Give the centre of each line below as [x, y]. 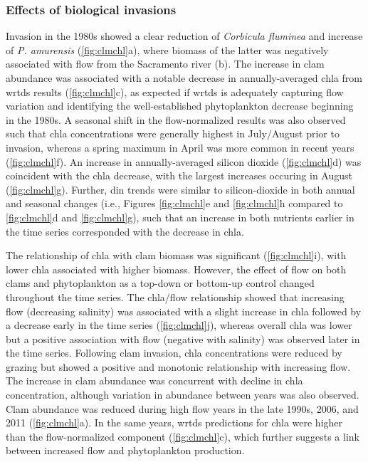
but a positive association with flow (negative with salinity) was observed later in [183, 338]
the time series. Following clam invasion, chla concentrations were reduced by [174, 353]
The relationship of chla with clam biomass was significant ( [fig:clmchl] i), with [176, 255]
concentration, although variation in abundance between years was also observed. [183, 395]
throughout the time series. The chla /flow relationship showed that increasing [175, 296]
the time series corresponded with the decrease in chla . [125, 231]
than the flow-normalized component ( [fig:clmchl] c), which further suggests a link [183, 436]
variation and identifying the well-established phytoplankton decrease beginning [180, 106]
